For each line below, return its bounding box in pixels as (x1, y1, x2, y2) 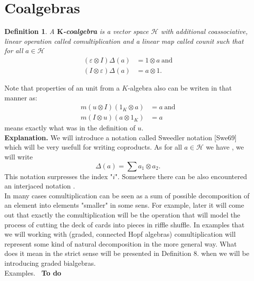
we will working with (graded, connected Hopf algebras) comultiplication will (4, 229, 236, 239)
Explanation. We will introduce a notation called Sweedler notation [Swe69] (4, 132, 237, 142)
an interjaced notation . (4, 181, 75, 191)
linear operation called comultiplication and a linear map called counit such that (4, 35, 244, 46)
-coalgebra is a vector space (63, 26, 149, 36)
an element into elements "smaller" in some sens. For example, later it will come (4, 200, 244, 210)
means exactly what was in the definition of (4, 123, 135, 133)
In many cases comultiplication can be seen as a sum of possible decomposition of (4, 190, 250, 200)
